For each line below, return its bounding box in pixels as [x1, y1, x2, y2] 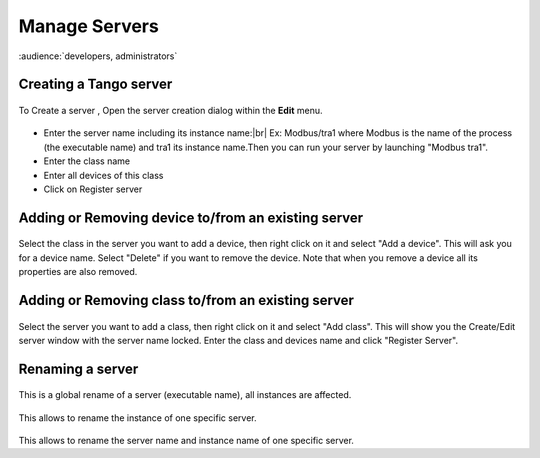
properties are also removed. [18, 266, 138, 278]
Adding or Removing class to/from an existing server [18, 291, 355, 309]
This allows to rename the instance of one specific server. [18, 411, 257, 424]
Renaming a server [18, 360, 139, 377]
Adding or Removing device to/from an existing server [18, 209, 364, 226]
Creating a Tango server [18, 76, 173, 93]
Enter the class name [43, 155, 130, 167]
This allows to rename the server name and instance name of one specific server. [18, 435, 355, 447]
